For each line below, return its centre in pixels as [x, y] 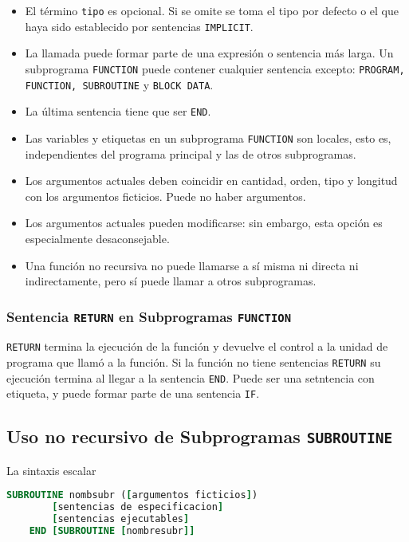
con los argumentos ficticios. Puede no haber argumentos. [165, 196]
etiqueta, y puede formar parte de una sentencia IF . [133, 393]
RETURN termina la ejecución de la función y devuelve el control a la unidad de [197, 346]
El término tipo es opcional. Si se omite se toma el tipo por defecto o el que [212, 10]
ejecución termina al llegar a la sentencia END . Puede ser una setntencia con [191, 377]
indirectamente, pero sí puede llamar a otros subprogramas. [171, 281]
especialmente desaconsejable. [97, 238]
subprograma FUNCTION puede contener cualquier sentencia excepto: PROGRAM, [215, 68]
